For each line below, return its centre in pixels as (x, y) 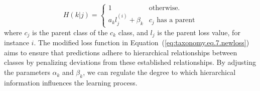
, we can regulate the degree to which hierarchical (159, 72)
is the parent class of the (70, 32)
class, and (133, 32)
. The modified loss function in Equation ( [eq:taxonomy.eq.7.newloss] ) (142, 42)
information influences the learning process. (71, 82)
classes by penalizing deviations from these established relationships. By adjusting (130, 62)
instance (17, 42)
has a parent (176, 20)
